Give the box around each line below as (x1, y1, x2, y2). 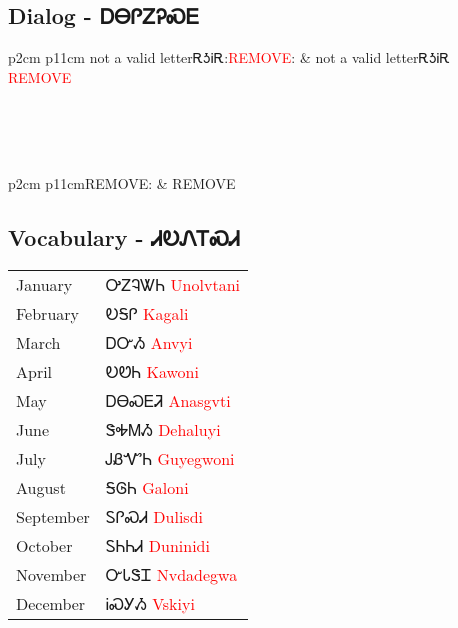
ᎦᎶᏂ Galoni (105, 475, 189, 499)
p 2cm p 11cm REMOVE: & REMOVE (8, 173, 236, 194)
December (16, 591, 86, 615)
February (16, 301, 80, 325)
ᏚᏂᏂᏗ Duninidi (105, 533, 210, 557)
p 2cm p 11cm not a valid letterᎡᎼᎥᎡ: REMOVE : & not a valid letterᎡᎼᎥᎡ (8, 47, 450, 68)
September (16, 504, 90, 528)
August (16, 475, 66, 499)
